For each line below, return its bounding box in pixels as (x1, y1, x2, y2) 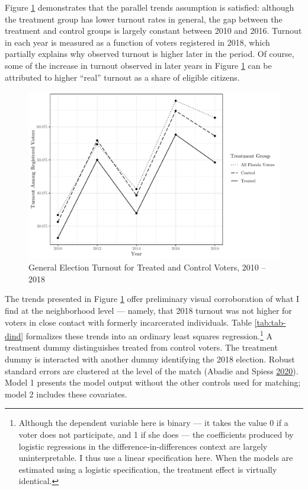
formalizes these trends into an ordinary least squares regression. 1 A (25, 328, 273, 342)
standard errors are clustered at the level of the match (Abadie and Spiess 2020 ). (5, 364, 299, 377)
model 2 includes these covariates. (5, 387, 127, 400)
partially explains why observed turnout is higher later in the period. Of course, (5, 47, 294, 60)
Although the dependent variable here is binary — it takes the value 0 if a (18, 416, 288, 429)
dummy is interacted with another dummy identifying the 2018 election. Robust (5, 352, 295, 365)
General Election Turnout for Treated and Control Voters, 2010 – (28, 261, 266, 273)
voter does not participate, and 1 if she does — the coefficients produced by (18, 428, 294, 440)
